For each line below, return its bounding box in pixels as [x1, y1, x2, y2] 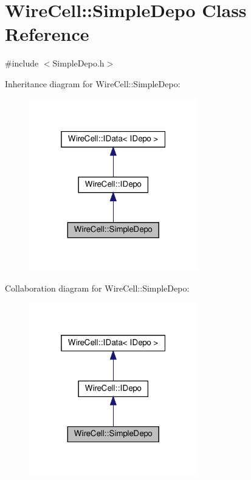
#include [5, 57, 39, 70]
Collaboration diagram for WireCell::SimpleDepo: [5, 281, 190, 294]
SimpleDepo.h [52, 57, 105, 70]
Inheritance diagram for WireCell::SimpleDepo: [5, 77, 181, 90]
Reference [5, 21, 89, 46]
